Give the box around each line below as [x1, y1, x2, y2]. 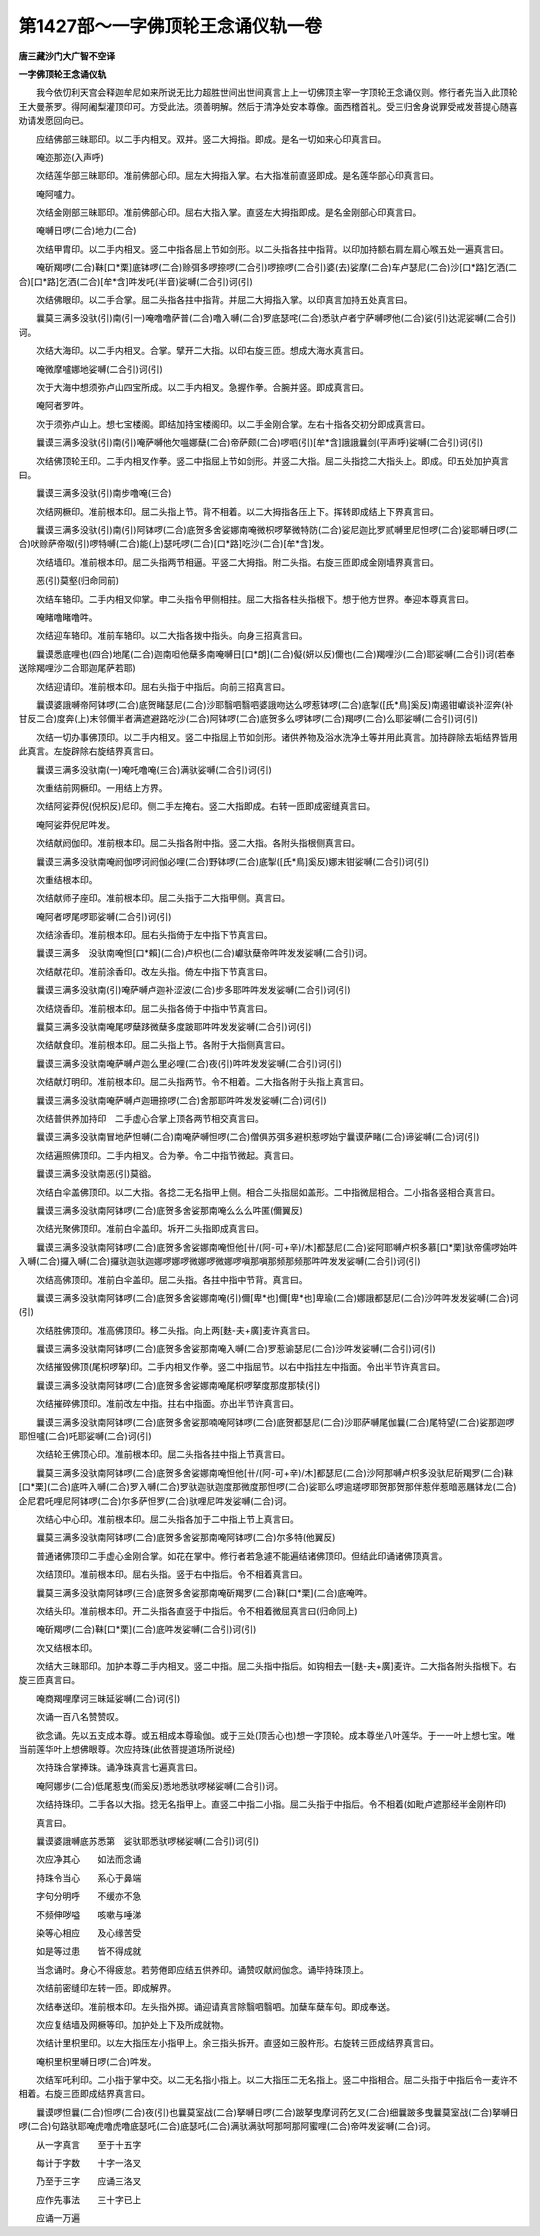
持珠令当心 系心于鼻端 [35, 1871, 142, 1884]
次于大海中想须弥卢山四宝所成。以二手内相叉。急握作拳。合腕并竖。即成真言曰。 [35, 381, 369, 393]
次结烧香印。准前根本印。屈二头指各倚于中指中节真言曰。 [35, 1002, 273, 1014]
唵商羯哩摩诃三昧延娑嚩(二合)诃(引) [35, 1692, 181, 1704]
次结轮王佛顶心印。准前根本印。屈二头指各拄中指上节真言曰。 [35, 1448, 290, 1460]
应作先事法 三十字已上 [35, 2193, 142, 2205]
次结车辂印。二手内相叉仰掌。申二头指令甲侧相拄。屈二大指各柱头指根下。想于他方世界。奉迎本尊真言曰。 [35, 593, 474, 605]
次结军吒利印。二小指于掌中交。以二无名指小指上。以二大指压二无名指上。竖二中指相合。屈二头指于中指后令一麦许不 [35, 2074, 518, 2086]
